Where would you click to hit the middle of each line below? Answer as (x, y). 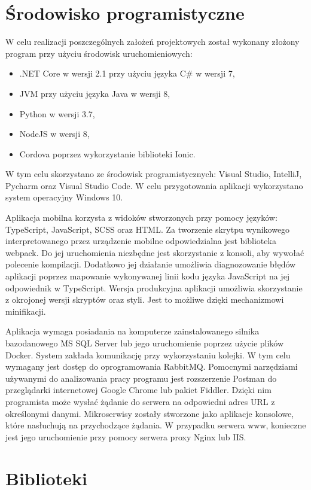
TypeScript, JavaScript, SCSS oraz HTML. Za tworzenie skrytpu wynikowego (148, 229)
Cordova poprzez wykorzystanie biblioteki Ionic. (107, 153)
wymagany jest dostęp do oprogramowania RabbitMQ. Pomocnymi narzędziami (152, 366)
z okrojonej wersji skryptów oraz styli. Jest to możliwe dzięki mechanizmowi (145, 299)
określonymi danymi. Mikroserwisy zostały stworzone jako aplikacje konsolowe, (150, 413)
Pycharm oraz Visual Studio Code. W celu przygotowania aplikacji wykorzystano (154, 185)
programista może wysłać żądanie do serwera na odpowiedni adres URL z (140, 401)
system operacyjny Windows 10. (64, 197)
